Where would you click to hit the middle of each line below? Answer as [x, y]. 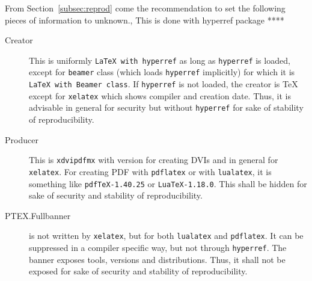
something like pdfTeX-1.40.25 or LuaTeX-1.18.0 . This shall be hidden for [168, 183]
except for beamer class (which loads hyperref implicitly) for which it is [162, 72]
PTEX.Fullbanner [38, 215]
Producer [22, 139]
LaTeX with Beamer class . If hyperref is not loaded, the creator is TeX [164, 84]
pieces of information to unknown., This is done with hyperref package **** [145, 20]
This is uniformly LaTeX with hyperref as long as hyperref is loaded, [160, 60]
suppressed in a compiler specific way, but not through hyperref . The [158, 248]
